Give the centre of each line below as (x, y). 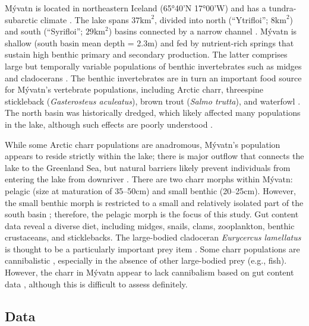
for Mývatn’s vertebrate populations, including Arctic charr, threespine (134, 89)
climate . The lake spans (85, 19)
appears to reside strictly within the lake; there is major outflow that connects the (154, 156)
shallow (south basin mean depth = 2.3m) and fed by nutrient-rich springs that (149, 42)
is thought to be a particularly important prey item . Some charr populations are (152, 249)
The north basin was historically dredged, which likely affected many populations (153, 113)
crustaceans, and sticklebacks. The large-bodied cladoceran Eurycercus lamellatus (153, 237)
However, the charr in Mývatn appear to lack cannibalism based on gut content (149, 272)
